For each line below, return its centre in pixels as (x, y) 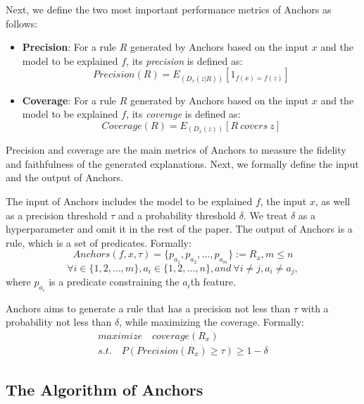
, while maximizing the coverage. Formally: (212, 322)
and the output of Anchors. (64, 177)
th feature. (213, 282)
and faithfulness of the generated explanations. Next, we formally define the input (182, 163)
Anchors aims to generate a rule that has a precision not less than (148, 308)
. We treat (265, 215)
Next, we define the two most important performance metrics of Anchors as (169, 9)
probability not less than (59, 322)
